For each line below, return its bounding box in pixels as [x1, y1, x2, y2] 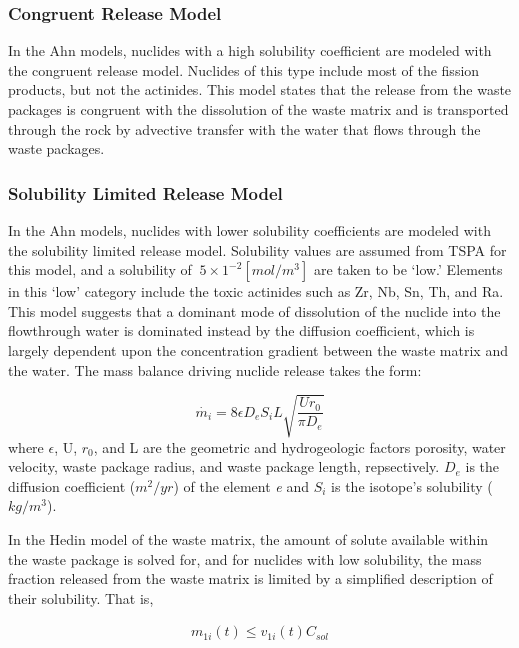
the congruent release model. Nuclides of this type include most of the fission [8, 59, 480, 80]
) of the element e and [173, 475, 309, 496]
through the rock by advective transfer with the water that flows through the [8, 118, 481, 139]
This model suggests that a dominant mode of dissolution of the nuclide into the [8, 300, 501, 321]
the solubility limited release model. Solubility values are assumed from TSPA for [8, 239, 507, 260]
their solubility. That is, [8, 587, 154, 608]
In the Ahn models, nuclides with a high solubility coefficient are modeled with [8, 40, 492, 61]
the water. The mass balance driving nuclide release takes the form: [8, 359, 422, 380]
